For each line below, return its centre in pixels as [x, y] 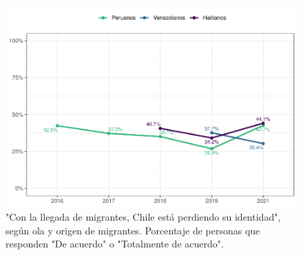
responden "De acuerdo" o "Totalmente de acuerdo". [115, 244]
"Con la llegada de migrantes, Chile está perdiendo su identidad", [143, 217]
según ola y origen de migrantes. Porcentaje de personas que [133, 230]
